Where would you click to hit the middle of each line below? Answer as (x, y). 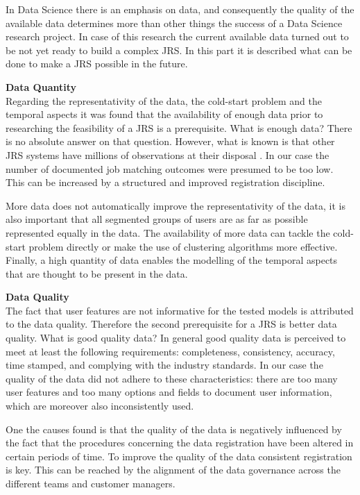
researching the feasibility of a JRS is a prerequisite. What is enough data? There (179, 127)
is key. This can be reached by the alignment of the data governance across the (173, 470)
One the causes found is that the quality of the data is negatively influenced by (174, 429)
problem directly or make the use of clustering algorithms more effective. (183, 246)
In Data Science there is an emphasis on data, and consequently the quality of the (180, 9)
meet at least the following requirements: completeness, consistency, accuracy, (170, 351)
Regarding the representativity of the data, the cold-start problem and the (164, 100)
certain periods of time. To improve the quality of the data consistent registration (179, 456)
